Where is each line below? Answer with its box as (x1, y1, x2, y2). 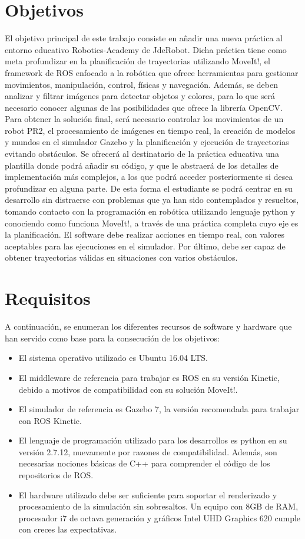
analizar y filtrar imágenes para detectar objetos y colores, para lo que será (5, 90, 276, 102)
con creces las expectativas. (18, 523, 117, 535)
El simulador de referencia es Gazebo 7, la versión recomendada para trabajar (18, 403, 300, 415)
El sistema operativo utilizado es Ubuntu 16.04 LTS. (18, 351, 208, 364)
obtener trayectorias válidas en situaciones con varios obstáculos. (5, 251, 238, 264)
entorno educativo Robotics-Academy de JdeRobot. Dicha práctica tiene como (5, 43, 287, 55)
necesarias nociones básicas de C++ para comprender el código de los (18, 457, 270, 469)
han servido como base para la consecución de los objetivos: (5, 331, 220, 344)
